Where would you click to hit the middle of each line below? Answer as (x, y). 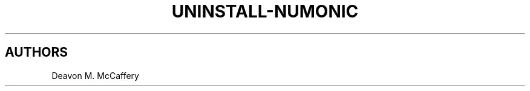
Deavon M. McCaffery (95, 75)
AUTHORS (37, 52)
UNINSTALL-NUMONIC (265, 11)
